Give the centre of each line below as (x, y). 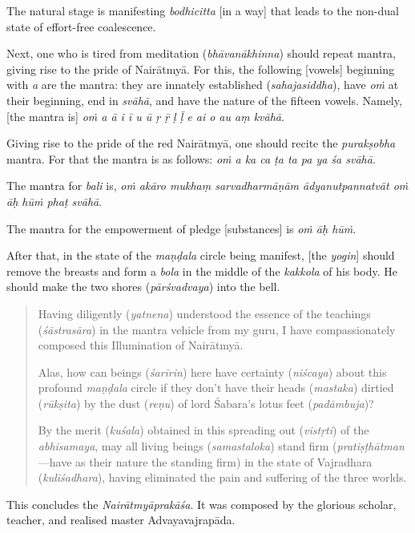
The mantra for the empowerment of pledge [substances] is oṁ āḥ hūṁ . (181, 228)
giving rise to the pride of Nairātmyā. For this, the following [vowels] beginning (201, 69)
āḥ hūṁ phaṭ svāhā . (54, 201)
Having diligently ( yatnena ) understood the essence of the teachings (204, 313)
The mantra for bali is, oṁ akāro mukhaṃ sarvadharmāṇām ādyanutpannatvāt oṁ (207, 186)
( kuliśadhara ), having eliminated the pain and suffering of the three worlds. (222, 477)
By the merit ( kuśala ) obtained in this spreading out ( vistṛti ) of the (203, 430)
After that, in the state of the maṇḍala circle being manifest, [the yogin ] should (201, 255)
